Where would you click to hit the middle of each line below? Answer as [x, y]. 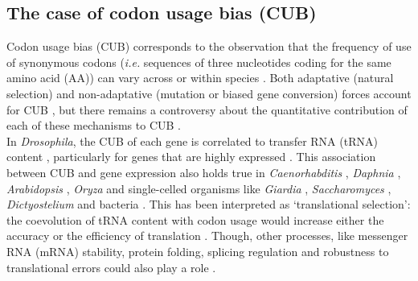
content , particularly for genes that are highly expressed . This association [191, 157]
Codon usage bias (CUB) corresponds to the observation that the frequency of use [209, 46]
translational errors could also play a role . [111, 267]
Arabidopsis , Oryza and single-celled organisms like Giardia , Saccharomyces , [199, 188]
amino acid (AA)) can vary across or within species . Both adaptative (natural [200, 78]
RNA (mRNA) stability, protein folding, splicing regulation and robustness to [198, 251]
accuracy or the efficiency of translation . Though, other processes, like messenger [207, 236]
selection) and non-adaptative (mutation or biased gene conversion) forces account [209, 93]
